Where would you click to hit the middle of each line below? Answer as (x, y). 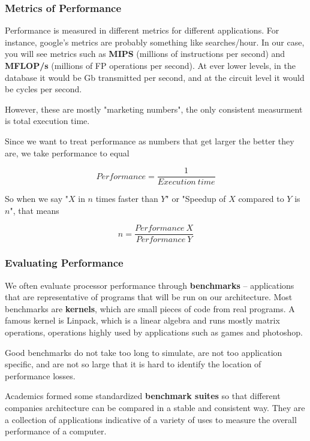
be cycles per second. (43, 89)
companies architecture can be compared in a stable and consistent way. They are (155, 408)
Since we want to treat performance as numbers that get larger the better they (150, 141)
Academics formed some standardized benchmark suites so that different (143, 396)
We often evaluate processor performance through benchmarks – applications (150, 285)
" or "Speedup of (196, 199)
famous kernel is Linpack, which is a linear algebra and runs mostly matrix (142, 320)
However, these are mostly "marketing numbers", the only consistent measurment (154, 109)
